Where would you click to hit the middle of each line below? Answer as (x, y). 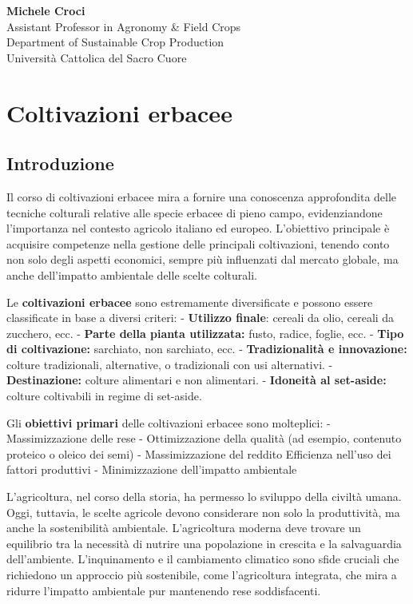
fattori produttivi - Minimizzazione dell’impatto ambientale (152, 469)
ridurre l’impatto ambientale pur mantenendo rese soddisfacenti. (164, 590)
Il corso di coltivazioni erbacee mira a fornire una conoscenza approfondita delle (202, 196)
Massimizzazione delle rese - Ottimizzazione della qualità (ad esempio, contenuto (204, 438)
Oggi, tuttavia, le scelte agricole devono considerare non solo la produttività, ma (203, 512)
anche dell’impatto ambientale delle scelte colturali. (132, 274)
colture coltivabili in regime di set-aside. (104, 396)
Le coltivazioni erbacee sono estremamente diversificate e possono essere (190, 302)
